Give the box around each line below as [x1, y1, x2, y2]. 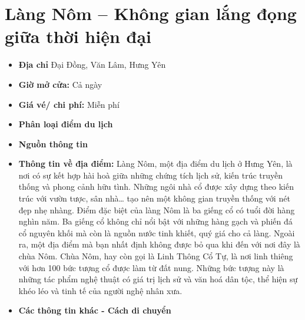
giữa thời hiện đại [5, 24, 152, 48]
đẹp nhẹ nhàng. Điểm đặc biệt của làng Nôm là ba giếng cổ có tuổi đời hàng [18, 203, 295, 216]
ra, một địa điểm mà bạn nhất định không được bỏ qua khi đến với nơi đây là [18, 238, 300, 250]
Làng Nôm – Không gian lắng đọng [5, 1, 297, 25]
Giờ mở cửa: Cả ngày [18, 78, 102, 90]
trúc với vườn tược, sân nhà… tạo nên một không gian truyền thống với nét [18, 192, 290, 204]
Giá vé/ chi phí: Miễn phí [18, 98, 120, 110]
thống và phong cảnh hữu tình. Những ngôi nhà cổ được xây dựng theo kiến [18, 180, 294, 193]
